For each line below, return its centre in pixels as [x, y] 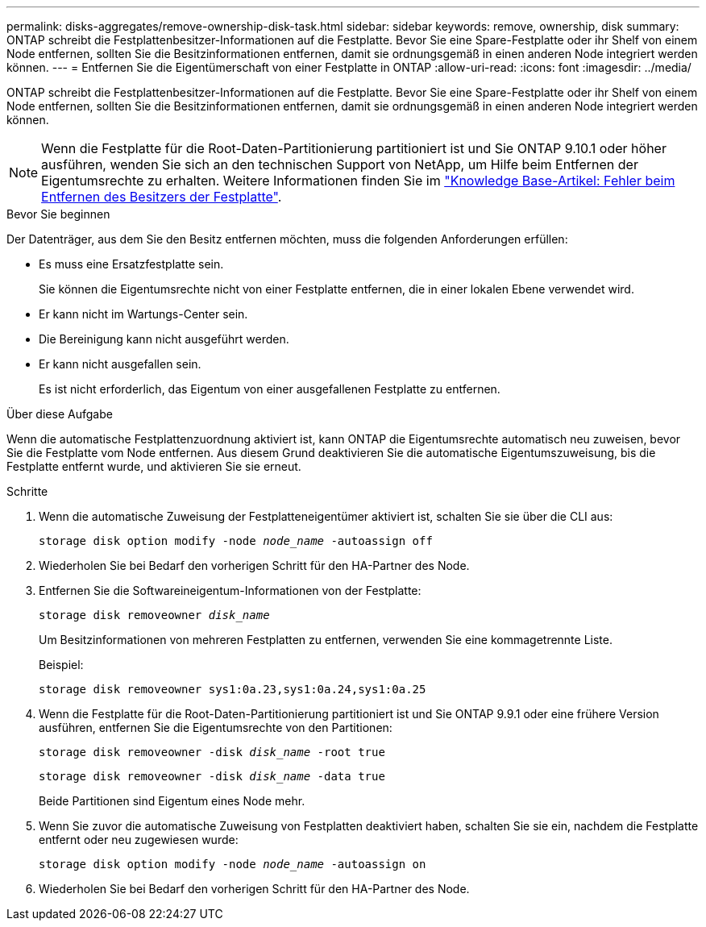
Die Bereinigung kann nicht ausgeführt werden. [164, 339]
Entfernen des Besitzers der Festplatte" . [162, 197]
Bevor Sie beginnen [58, 214]
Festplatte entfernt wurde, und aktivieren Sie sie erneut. [154, 466]
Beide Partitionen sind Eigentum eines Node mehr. [172, 801]
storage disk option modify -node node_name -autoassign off [236, 541]
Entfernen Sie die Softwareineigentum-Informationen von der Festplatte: [230, 590]
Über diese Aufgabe [60, 414]
